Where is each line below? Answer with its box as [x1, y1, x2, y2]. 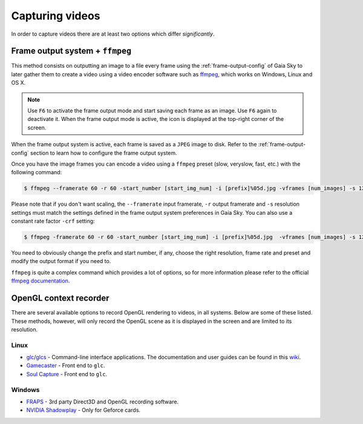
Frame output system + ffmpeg [11, 46, 132, 56]
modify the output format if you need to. [11, 258, 111, 265]
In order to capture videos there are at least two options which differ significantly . [11, 30, 215, 38]
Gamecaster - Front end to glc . [26, 362, 105, 369]
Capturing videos [11, 9, 100, 22]
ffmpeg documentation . [11, 277, 70, 284]
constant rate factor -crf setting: [11, 218, 95, 225]
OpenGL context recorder [11, 293, 110, 304]
